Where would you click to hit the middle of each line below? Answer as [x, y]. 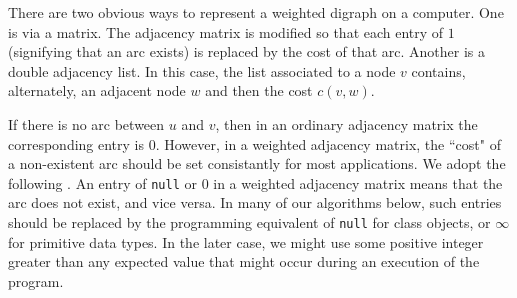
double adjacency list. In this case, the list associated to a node [202, 70]
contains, [438, 70]
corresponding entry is [76, 143]
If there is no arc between [86, 123]
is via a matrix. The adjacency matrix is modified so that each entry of [226, 31]
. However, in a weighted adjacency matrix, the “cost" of [328, 143]
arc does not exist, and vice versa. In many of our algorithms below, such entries [255, 202]
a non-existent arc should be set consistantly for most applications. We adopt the [257, 163]
